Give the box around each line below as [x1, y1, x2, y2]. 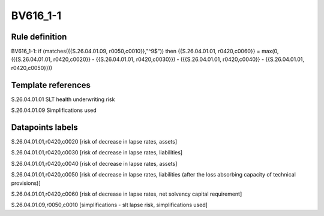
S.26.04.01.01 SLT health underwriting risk [11, 96, 115, 103]
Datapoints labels [11, 122, 78, 132]
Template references [11, 80, 91, 90]
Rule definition [11, 32, 67, 42]
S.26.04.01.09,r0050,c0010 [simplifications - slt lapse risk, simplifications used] [11, 201, 208, 209]
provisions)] [11, 180, 41, 187]
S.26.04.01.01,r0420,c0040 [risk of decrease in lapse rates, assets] [11, 160, 178, 167]
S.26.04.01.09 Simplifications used [11, 107, 97, 114]
